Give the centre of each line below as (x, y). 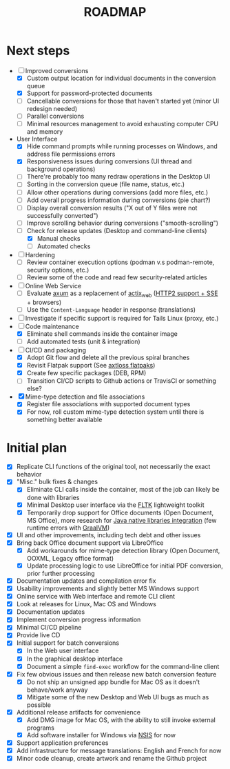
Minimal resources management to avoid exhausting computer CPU (123, 124)
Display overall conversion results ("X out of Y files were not (112, 208)
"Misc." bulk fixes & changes (57, 482)
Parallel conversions (55, 116)
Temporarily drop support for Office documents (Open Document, (120, 512)
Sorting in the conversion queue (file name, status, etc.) (106, 184)
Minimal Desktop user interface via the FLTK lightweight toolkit (115, 505)
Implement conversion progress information (79, 620)
